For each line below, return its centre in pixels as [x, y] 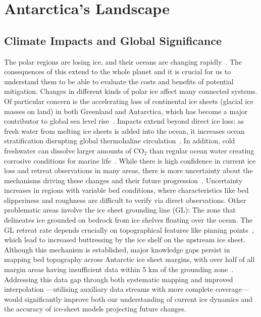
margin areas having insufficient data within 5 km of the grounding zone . [119, 269]
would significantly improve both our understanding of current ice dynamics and [128, 299]
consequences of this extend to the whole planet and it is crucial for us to [118, 71]
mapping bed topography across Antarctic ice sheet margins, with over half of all [129, 259]
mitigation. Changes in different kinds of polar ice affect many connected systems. [131, 91]
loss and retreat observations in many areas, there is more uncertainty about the [128, 170]
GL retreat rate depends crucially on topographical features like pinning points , [129, 229]
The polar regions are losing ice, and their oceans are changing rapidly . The [123, 61]
